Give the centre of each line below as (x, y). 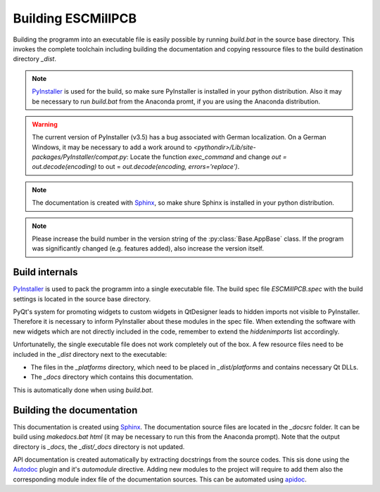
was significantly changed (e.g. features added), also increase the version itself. (148, 248)
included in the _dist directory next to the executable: (90, 354)
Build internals (45, 272)
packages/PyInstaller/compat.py (79, 157)
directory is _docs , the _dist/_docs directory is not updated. (99, 446)
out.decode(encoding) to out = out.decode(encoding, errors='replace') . (136, 167)
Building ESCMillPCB (75, 18)
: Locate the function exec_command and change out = (207, 157)
